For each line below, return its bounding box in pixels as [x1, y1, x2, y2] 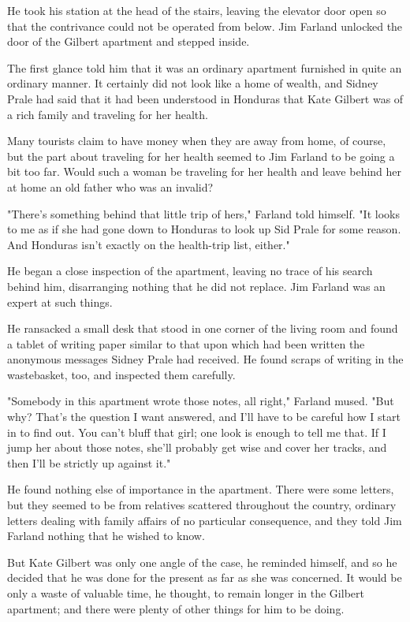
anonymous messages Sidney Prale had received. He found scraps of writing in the [7, 351, 404, 367]
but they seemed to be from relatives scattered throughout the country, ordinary [7, 497, 397, 513]
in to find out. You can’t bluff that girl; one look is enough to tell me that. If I [7, 423, 386, 440]
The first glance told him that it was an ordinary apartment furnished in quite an [7, 59, 402, 76]
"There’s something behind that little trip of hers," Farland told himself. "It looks [7, 205, 400, 222]
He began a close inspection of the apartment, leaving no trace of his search [7, 263, 373, 279]
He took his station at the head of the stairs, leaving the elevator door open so [7, 2, 386, 18]
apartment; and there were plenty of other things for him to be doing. [7, 600, 345, 616]
